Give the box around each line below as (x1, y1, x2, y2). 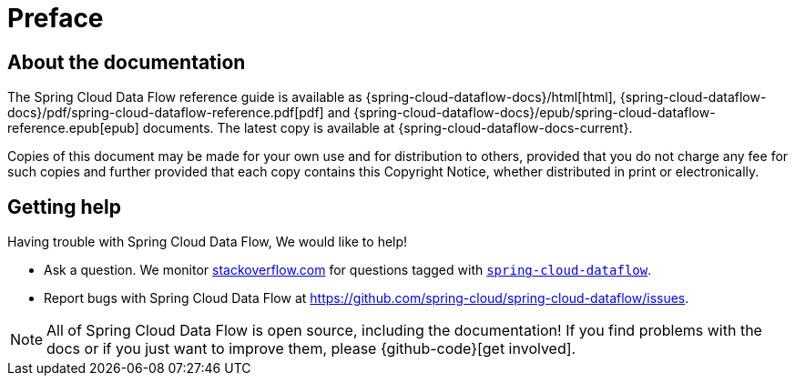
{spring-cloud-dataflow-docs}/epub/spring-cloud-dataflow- (353, 105, 716, 121)
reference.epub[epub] (7, 120, 139, 136)
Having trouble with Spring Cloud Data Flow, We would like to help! (7, 234, 408, 250)
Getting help (7, 195, 121, 218)
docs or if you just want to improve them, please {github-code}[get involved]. (46, 339, 576, 358)
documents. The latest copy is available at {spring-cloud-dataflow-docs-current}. (142, 120, 633, 136)
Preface (7, 3, 104, 34)
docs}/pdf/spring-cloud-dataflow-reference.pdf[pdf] (7, 105, 324, 121)
